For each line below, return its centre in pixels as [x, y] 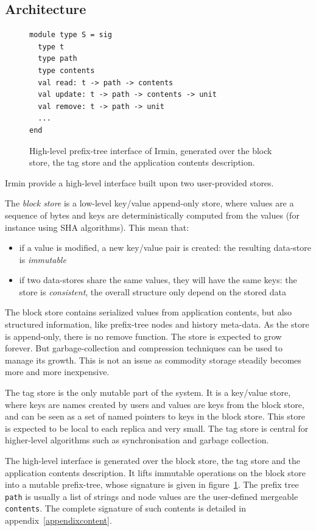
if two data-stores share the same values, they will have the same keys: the [158, 280]
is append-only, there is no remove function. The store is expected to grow [143, 336]
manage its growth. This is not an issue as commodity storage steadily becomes [153, 360]
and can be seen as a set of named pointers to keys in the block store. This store [155, 416]
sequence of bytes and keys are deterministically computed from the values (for [152, 215]
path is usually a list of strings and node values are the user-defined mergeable [152, 496]
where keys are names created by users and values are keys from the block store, [155, 404]
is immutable [43, 259]
